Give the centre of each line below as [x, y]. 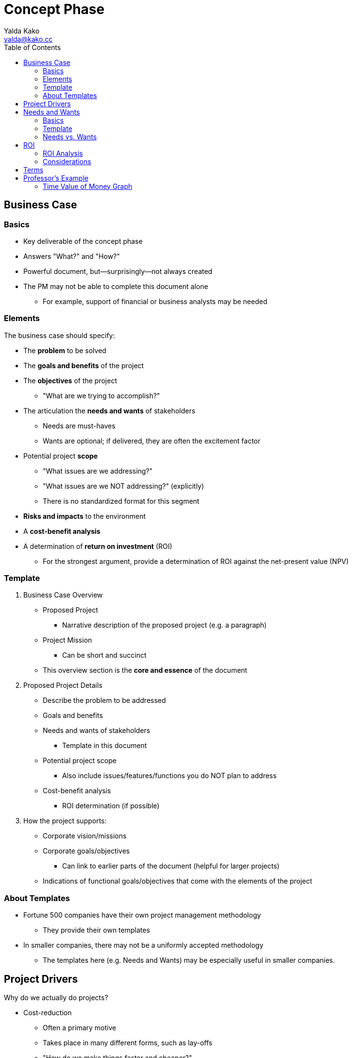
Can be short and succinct [104, 655]
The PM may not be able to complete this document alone [116, 286]
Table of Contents [33, 47]
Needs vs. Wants [70, 137]
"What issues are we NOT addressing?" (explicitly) [124, 486]
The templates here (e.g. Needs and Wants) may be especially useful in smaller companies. [189, 960]
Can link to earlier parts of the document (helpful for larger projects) [171, 866]
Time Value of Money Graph [88, 186]
